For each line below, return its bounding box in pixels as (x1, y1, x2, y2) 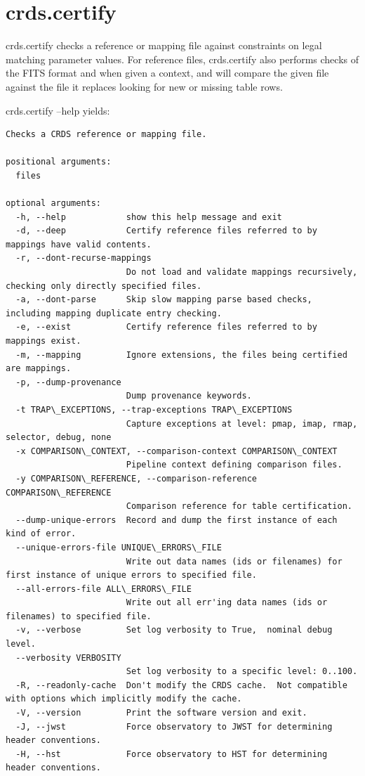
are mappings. (6, 363, 72, 374)
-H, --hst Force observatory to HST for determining (15, 749, 328, 759)
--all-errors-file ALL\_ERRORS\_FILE (15, 583, 192, 594)
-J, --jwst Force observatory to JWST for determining (15, 721, 333, 732)
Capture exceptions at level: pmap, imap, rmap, (126, 418, 358, 429)
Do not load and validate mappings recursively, (126, 267, 358, 278)
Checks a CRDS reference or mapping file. (6, 129, 207, 140)
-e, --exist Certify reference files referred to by (15, 322, 317, 332)
